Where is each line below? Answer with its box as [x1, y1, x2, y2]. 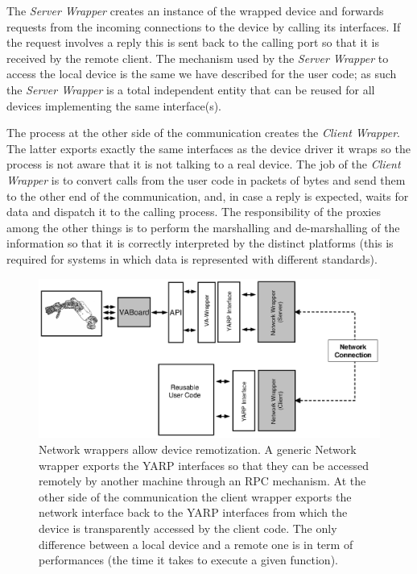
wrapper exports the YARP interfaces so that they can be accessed [39, 456, 370, 473]
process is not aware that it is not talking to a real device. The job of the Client [6, 156, 401, 173]
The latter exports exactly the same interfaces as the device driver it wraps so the [6, 139, 411, 156]
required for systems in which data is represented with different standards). [6, 250, 378, 267]
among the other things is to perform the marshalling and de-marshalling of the [6, 218, 400, 235]
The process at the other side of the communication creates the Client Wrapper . [6, 124, 400, 141]
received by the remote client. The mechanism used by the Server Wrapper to [6, 49, 389, 66]
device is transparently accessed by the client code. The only [39, 519, 337, 536]
